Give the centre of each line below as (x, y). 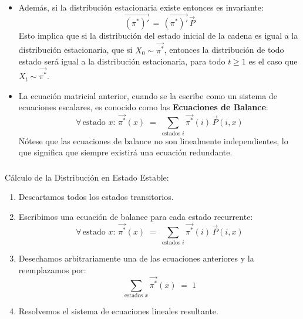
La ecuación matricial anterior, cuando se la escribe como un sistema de (148, 95)
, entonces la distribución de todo (224, 50)
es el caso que (273, 61)
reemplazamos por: (52, 269)
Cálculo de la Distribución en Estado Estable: (87, 177)
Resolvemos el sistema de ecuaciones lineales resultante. (118, 310)
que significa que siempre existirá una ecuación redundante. (125, 152)
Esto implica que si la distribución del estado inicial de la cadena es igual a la (158, 35)
